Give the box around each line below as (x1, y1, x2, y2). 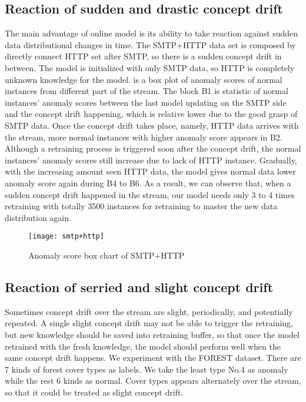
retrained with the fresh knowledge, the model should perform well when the (5, 340, 281, 352)
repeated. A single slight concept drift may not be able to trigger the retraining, (5, 317, 294, 329)
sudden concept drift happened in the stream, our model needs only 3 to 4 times (5, 188, 295, 200)
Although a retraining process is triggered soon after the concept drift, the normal (5, 142, 301, 155)
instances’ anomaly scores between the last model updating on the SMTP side (5, 96, 287, 108)
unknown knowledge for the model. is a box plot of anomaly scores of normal (5, 73, 282, 85)
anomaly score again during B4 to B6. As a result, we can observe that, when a (5, 176, 291, 189)
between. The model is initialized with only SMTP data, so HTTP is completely (5, 61, 295, 73)
